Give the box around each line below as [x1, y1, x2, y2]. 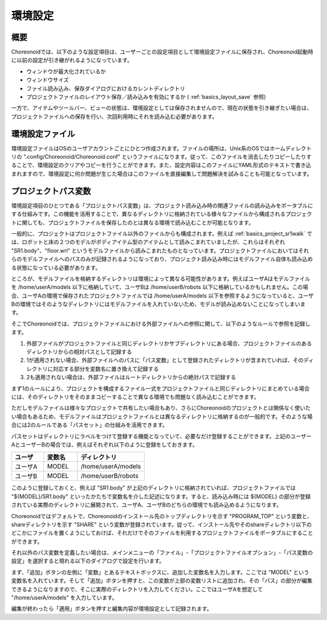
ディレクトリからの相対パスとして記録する [26, 348, 133, 356]
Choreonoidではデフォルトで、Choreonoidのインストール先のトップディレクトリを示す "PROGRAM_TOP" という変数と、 [11, 512, 313, 519]
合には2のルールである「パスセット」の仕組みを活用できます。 [11, 421, 168, 428]
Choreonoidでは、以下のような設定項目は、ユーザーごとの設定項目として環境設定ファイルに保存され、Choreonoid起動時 [11, 48, 314, 56]
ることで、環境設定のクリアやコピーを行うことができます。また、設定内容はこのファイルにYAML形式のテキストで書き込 [11, 161, 311, 169]
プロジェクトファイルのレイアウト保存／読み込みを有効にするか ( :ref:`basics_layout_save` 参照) [26, 93, 266, 101]
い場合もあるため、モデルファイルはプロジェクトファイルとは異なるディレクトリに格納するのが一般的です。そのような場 [11, 413, 313, 420]
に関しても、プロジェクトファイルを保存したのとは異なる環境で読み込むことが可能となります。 [16, 219, 254, 226]
